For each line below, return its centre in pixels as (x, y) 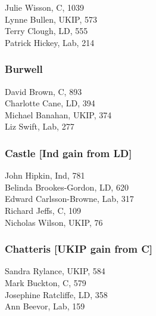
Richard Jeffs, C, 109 (43, 210)
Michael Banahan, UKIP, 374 (58, 114)
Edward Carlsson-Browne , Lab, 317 (69, 199)
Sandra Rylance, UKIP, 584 (55, 271)
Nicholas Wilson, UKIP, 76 (54, 222)
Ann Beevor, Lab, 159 (45, 306)
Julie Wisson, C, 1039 (44, 7)
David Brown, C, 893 (43, 91)
